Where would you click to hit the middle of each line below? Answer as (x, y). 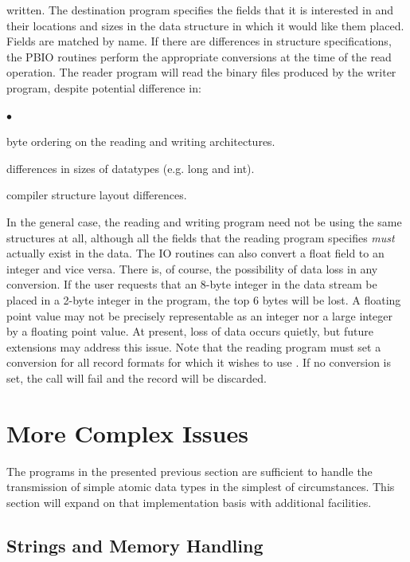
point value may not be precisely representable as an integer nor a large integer (200, 315)
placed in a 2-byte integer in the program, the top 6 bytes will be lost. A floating (204, 299)
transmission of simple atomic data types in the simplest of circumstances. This (201, 487)
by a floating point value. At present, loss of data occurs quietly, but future (190, 331)
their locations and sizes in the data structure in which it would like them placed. (205, 25)
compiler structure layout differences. (97, 195)
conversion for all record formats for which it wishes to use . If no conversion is (199, 362)
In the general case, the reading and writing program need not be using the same (204, 221)
